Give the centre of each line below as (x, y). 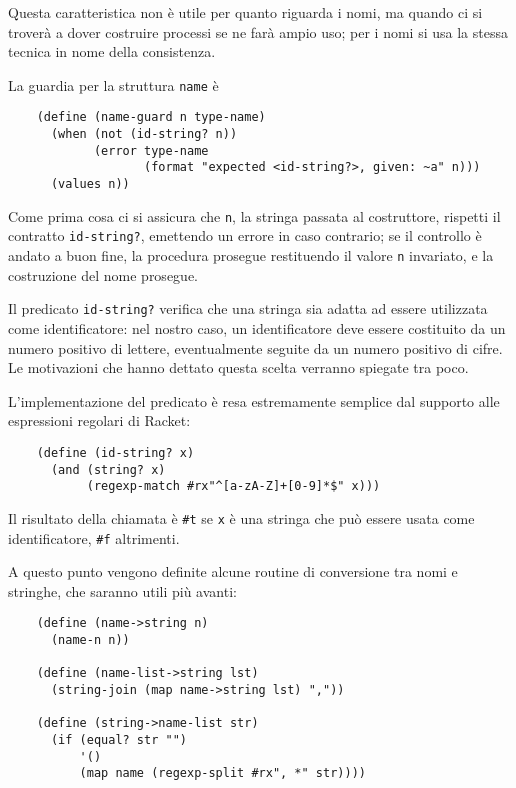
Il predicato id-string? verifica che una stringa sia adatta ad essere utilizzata (248, 308)
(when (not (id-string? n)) (144, 134)
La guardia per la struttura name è (113, 84)
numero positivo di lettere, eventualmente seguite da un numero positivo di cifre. (255, 347)
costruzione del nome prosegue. (103, 274)
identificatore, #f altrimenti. (94, 537)
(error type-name (151, 150)
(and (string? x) (108, 469)
